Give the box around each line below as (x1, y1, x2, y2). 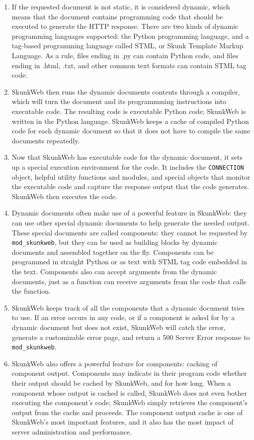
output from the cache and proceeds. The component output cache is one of (11, 407, 243, 417)
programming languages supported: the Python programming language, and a (11, 30, 249, 41)
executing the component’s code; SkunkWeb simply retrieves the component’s (11, 397, 248, 408)
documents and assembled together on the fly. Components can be (11, 246, 214, 257)
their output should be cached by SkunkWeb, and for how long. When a (11, 377, 231, 388)
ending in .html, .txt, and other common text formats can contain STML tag (11, 60, 247, 70)
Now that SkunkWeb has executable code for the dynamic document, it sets (11, 152, 243, 162)
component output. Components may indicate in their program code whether (11, 368, 247, 378)
